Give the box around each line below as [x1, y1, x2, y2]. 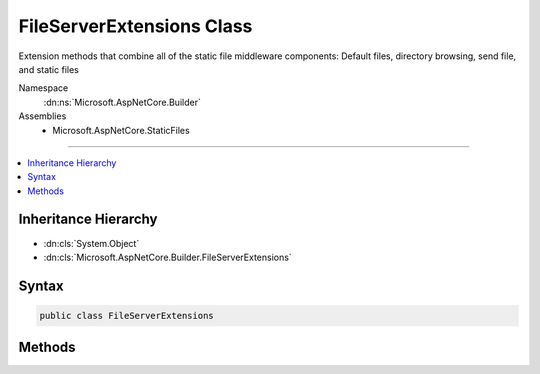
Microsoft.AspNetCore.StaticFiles [52, 124, 190, 136]
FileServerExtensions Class [18, 15, 253, 37]
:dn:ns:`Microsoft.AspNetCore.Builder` [43, 96, 202, 108]
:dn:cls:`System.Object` [43, 237, 140, 249]
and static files [18, 63, 79, 75]
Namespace [18, 82, 69, 94]
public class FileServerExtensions [39, 310, 214, 321]
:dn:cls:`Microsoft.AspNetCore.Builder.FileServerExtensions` [43, 251, 292, 263]
